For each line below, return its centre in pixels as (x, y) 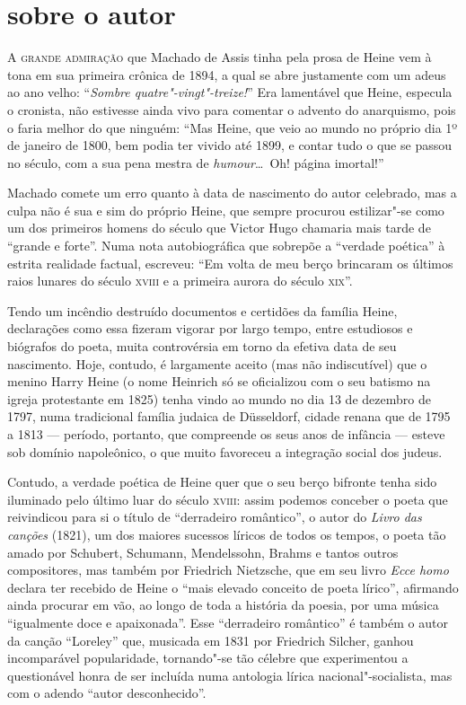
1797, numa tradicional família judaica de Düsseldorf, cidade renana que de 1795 (229, 416)
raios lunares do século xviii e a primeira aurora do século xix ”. (180, 281)
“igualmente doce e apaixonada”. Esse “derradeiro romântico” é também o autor (228, 622)
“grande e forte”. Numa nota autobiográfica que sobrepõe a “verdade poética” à (226, 246)
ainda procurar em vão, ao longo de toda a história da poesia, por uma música (223, 605)
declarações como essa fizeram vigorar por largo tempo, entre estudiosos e (210, 328)
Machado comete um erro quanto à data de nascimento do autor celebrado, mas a (232, 193)
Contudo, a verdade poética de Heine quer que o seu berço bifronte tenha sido (222, 482)
